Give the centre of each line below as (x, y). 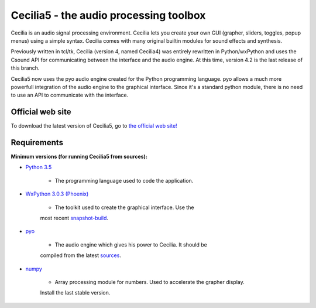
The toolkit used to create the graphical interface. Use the (124, 207)
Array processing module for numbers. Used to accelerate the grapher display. (150, 282)
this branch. (25, 68)
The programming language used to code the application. (124, 180)
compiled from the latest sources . (80, 255)
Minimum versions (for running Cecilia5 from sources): (79, 157)
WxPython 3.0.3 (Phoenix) (57, 194)
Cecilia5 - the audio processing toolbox (108, 15)
